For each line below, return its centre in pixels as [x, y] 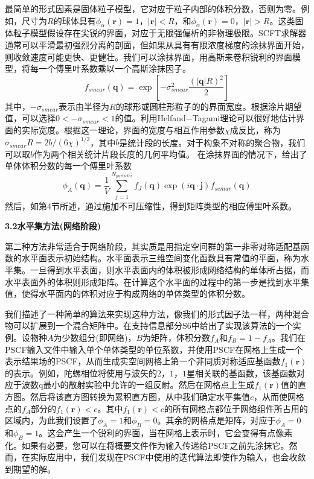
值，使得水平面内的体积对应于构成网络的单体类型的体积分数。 [127, 293]
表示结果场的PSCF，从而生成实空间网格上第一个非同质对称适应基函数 [143, 361]
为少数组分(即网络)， [95, 337]
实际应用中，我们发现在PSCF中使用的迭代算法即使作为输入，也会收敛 [168, 457]
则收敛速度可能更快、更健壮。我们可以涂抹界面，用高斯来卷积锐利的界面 [149, 56]
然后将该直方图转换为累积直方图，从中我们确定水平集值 [140, 396]
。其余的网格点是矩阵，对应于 [216, 420]
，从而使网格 [279, 396]
